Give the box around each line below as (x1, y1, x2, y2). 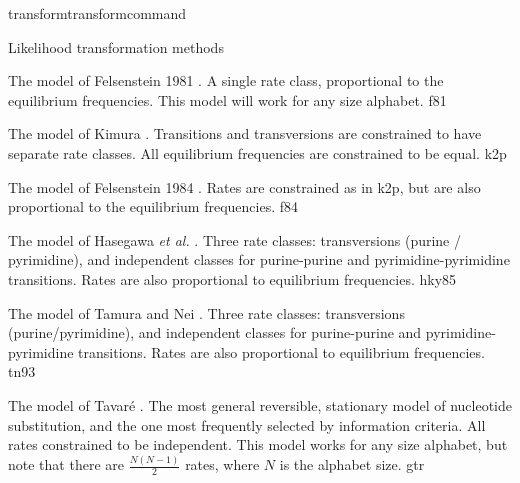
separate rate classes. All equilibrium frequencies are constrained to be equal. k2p (8, 142, 507, 163)
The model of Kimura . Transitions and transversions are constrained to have (8, 123, 482, 144)
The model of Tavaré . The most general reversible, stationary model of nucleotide (8, 394, 513, 415)
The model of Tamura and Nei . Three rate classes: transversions (8, 302, 405, 323)
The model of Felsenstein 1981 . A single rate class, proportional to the (8, 70, 444, 91)
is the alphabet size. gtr (279, 454, 425, 474)
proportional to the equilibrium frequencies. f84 (8, 196, 299, 217)
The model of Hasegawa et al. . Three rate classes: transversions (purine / (8, 229, 461, 250)
